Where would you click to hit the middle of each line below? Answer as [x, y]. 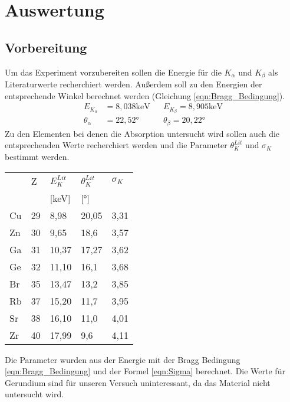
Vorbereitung [46, 47]
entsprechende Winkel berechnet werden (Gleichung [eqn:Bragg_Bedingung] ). [145, 95]
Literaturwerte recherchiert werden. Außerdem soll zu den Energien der [134, 84]
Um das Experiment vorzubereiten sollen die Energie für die [113, 72]
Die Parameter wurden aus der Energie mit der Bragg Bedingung [123, 359]
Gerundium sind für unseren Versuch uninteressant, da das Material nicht [138, 382]
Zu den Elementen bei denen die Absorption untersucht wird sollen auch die [142, 133]
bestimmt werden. [37, 157]
